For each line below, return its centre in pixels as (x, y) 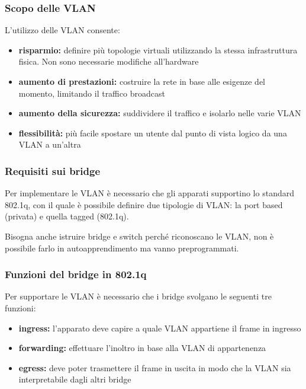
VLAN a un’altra (50, 144)
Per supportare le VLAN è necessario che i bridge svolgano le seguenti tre (138, 296)
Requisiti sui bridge (53, 170)
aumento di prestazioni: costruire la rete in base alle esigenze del (142, 81)
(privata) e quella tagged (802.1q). (67, 216)
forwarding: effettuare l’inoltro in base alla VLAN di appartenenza (142, 348)
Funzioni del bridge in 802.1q (76, 274)
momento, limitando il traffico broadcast (92, 93)
